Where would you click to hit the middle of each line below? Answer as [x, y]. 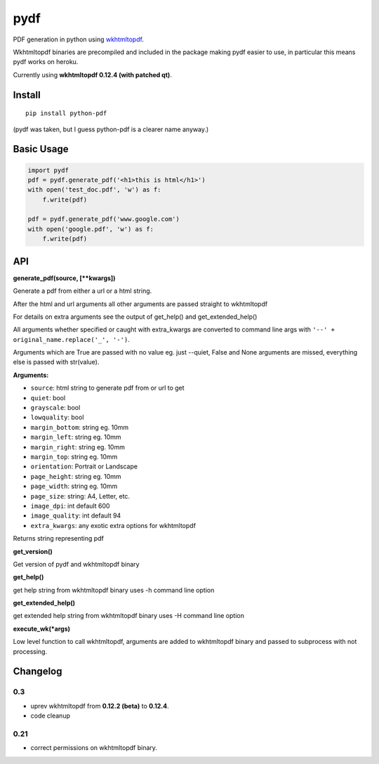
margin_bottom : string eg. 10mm [80, 427]
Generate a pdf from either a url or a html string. [82, 291]
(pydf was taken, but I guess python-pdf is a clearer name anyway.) [111, 129]
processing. [30, 651]
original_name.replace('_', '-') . [71, 339]
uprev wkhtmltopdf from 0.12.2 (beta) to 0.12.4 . [100, 706]
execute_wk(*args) [41, 628]
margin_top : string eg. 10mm [74, 457]
